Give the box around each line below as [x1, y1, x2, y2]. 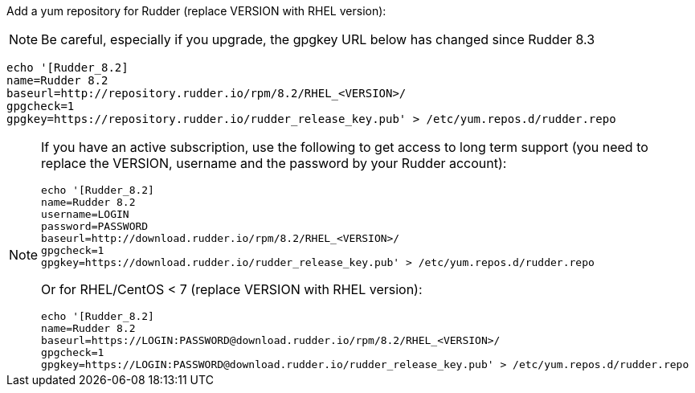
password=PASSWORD [41, 220, 149, 232]
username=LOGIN [41, 208, 129, 220]
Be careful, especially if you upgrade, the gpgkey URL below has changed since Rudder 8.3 [41, 31, 595, 47]
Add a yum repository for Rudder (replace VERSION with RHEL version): [6, 4, 386, 18]
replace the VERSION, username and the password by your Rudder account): [41, 155, 507, 171]
